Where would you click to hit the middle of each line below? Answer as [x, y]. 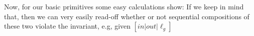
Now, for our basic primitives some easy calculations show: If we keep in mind [124, 6]
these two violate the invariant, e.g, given [68, 26]
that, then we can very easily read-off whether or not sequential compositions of [127, 16]
